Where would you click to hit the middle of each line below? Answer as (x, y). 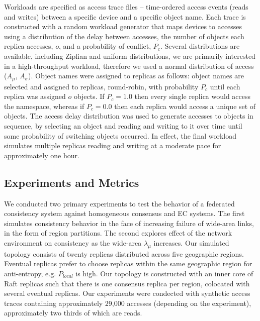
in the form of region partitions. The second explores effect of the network (118, 233)
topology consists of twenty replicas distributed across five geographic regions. (124, 253)
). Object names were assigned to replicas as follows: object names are (136, 76)
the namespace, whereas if (44, 106)
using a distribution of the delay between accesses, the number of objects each (124, 36)
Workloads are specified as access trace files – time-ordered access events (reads (126, 7)
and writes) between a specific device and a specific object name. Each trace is (125, 16)
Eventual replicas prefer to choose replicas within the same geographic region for (128, 263)
